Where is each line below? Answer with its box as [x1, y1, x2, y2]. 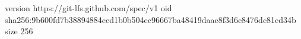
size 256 [5, 25, 33, 37]
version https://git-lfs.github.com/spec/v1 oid [5, 2, 172, 14]
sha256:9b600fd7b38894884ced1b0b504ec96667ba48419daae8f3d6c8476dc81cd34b [5, 13, 296, 25]
